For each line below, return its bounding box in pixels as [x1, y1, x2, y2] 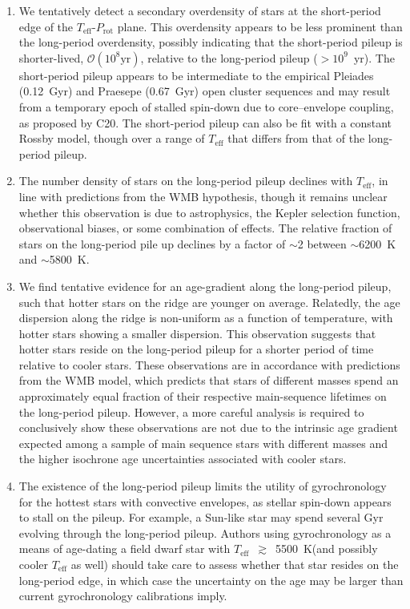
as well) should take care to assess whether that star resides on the [70, 556, 399, 572]
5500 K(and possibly [275, 540, 378, 557]
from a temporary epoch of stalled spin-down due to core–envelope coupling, [18, 98, 394, 115]
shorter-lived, [18, 49, 84, 66]
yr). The [353, 49, 395, 66]
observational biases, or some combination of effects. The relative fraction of [18, 220, 392, 236]
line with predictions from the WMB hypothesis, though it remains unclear [18, 188, 388, 204]
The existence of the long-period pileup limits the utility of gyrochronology [18, 478, 387, 494]
